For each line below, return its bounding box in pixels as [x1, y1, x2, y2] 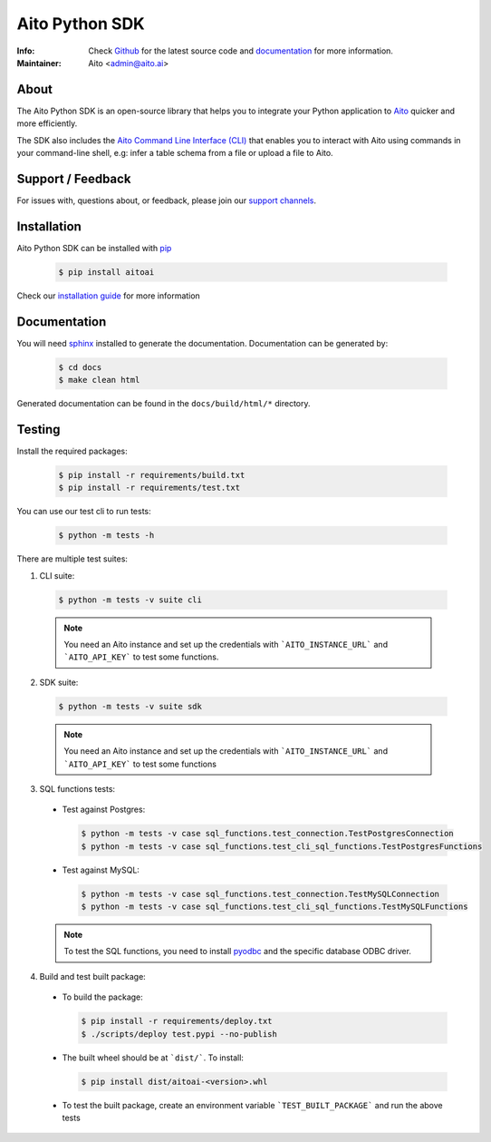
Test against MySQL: [62, 864, 140, 875]
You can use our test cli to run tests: [16, 506, 151, 517]
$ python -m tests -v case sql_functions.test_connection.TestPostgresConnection [81, 828, 455, 839]
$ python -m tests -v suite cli [58, 594, 203, 605]
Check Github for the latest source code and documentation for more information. [88, 45, 394, 56]
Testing [16, 422, 61, 437]
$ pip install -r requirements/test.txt [58, 483, 240, 493]
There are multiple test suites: [16, 553, 129, 564]
